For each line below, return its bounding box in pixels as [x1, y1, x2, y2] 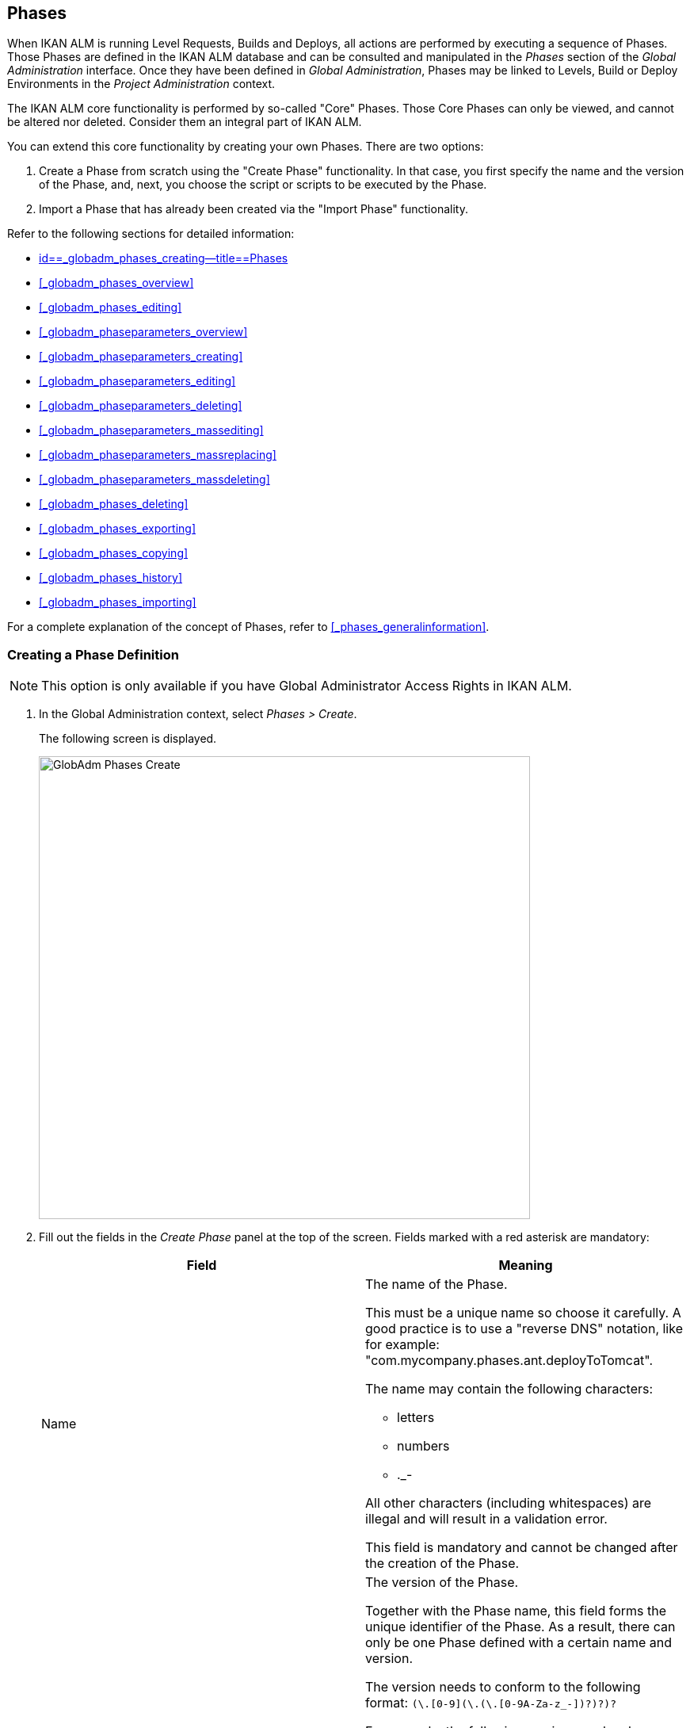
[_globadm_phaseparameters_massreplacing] [39, 448, 276, 462]
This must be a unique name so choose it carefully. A [365, 1305, 681, 1321]
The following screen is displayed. [39, 732, 217, 746]
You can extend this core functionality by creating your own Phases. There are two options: [7, 140, 484, 154]
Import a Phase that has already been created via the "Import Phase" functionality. [39, 202, 468, 216]
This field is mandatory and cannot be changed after [365, 1539, 678, 1556]
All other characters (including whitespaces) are [365, 1495, 652, 1512]
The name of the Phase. [365, 1276, 508, 1293]
